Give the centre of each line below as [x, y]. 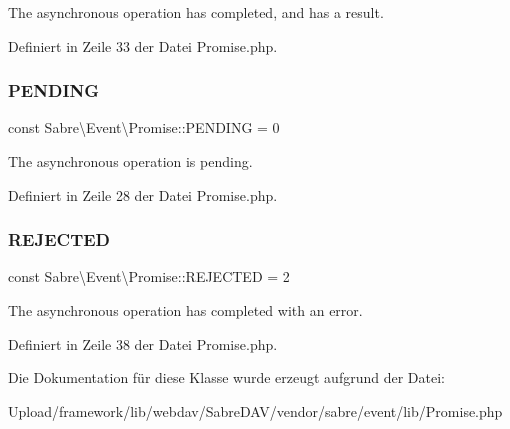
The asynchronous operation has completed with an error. [185, 310]
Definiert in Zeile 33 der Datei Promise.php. [143, 45]
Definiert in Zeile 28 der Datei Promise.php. [143, 194]
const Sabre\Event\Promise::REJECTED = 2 [149, 276]
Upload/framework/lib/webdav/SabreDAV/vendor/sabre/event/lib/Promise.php [255, 410]
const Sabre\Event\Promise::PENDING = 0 [144, 127]
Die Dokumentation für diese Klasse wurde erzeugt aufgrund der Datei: [226, 377]
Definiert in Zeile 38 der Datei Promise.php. [143, 343]
